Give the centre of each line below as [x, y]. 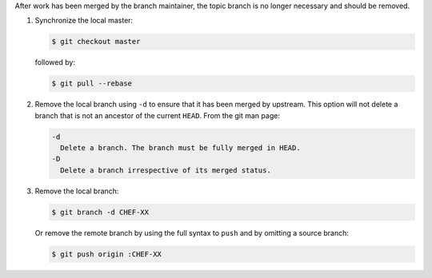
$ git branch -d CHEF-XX [100, 212]
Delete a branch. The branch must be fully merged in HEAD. [180, 148]
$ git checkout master [96, 42]
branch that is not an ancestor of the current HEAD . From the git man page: [157, 115]
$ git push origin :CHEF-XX [106, 254]
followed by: [55, 62]
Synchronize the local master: [84, 21]
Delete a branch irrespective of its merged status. [166, 170]
